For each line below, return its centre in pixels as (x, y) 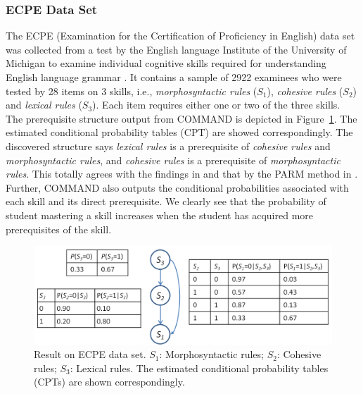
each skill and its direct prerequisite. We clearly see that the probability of (166, 201)
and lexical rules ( (44, 105)
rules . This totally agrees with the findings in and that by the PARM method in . (182, 174)
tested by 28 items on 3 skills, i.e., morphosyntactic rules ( (132, 91)
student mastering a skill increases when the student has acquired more (159, 215)
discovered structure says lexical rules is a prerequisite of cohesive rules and (168, 146)
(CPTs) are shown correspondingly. (109, 382)
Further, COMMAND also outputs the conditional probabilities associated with (177, 187)
